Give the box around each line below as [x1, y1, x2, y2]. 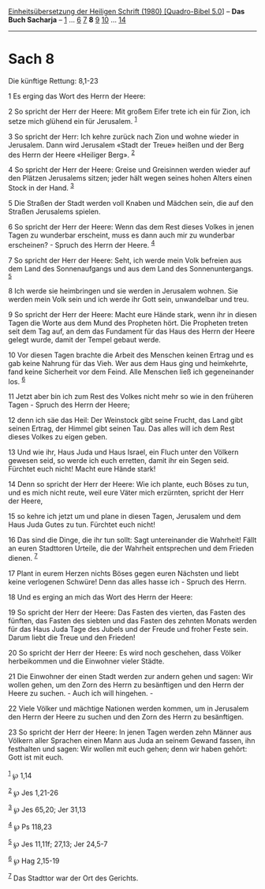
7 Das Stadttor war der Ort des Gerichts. [8, 872, 139, 883]
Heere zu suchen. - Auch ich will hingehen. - [8, 688, 154, 697]
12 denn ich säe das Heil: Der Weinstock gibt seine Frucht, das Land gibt [8, 416, 243, 425]
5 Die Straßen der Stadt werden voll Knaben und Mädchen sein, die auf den [8, 198, 254, 207]
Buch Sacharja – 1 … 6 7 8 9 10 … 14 [8, 15, 126, 24]
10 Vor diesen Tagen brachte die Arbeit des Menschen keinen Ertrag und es [8, 350, 254, 360]
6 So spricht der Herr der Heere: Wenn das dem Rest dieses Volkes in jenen [8, 222, 255, 231]
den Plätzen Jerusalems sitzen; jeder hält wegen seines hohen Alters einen [8, 174, 252, 183]
